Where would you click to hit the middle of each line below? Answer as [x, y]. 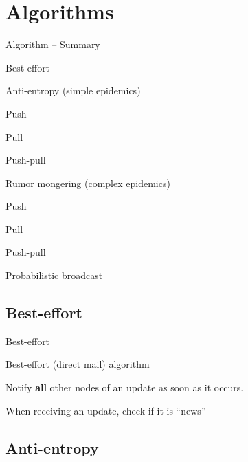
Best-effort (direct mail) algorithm [78, 364]
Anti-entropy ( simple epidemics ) [73, 90]
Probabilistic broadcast [54, 275]
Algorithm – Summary [53, 44]
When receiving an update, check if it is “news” [106, 410]
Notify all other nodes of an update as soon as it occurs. [125, 387]
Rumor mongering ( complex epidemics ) [88, 183]
